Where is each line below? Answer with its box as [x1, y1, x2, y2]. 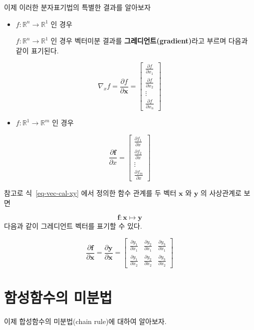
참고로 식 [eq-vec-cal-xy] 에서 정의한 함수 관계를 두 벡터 [4, 188, 177, 198]
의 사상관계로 [200, 188, 242, 198]
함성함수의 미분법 [4, 287, 112, 308]
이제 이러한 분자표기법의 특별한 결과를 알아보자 [4, 2, 151, 12]
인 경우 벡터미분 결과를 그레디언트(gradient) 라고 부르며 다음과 [50, 35, 248, 46]
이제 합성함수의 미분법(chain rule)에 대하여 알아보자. [4, 316, 167, 326]
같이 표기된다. [15, 45, 59, 55]
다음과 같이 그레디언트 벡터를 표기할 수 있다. [4, 221, 142, 231]
